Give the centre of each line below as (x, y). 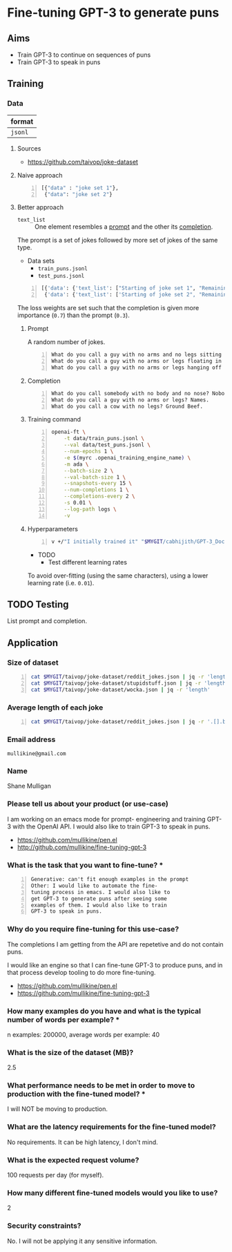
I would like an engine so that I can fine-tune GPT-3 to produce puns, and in (115, 965)
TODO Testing (38, 604)
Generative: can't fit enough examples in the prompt (110, 880)
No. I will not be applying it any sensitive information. (82, 1241)
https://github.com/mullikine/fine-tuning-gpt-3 (83, 993)
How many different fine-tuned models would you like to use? (113, 1193)
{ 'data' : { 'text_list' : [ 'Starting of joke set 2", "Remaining (137, 295)
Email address (31, 739)
